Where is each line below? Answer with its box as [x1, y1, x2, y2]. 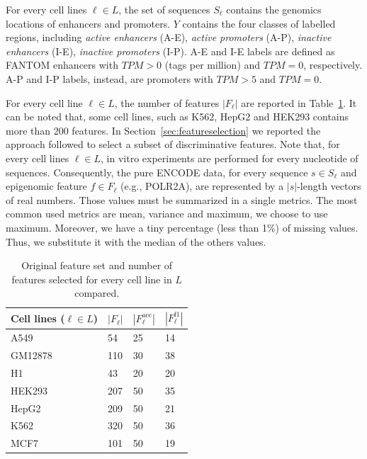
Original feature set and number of [21, 258, 173, 273]
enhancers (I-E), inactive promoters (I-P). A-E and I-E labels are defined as [6, 43, 335, 58]
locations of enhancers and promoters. [6, 16, 171, 30]
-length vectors [297, 178, 361, 193]
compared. [74, 285, 120, 300]
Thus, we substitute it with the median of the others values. [6, 234, 266, 249]
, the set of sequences [118, 2, 210, 16]
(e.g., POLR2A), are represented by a [120, 178, 284, 193]
